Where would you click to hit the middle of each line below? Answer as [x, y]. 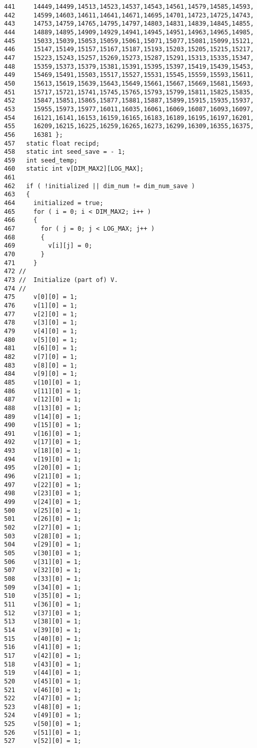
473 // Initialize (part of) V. [61, 280]
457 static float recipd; [52, 143]
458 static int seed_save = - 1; [65, 152]
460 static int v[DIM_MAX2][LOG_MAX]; [74, 169]
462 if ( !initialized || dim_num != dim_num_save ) [100, 186]
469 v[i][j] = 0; [48, 246]
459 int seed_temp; [41, 160]
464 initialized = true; [54, 203]
